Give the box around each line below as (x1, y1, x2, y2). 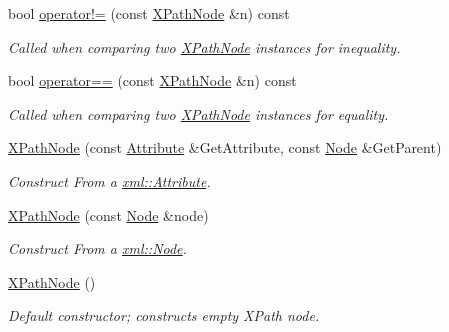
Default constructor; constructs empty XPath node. (8, 305, 320, 326)
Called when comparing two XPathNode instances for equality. (8, 103, 389, 124)
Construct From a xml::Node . (8, 238, 187, 259)
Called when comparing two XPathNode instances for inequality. (8, 36, 401, 57)
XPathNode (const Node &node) (8, 204, 209, 225)
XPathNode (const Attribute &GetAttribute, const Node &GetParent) (8, 137, 442, 158)
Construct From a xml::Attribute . (8, 170, 211, 191)
